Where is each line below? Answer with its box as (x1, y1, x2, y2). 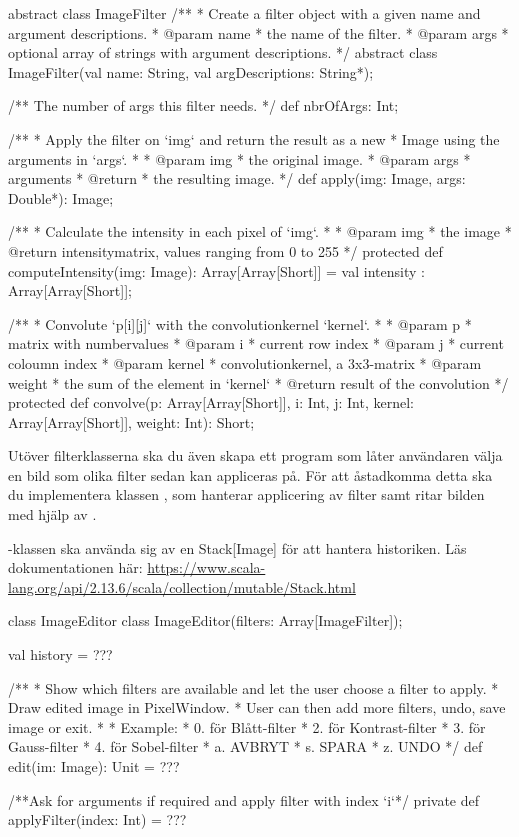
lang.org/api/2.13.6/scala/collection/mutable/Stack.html (8, 576, 356, 597)
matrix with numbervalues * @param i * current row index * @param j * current (8, 333, 504, 354)
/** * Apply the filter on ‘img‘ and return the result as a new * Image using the (8, 128, 500, 149)
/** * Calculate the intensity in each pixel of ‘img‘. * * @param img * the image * (8, 221, 512, 242)
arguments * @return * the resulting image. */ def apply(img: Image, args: (8, 168, 466, 189)
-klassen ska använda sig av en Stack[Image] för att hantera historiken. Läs (8, 537, 467, 558)
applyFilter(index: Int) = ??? (8, 809, 187, 830)
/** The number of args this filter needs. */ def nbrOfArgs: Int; (8, 95, 399, 116)
